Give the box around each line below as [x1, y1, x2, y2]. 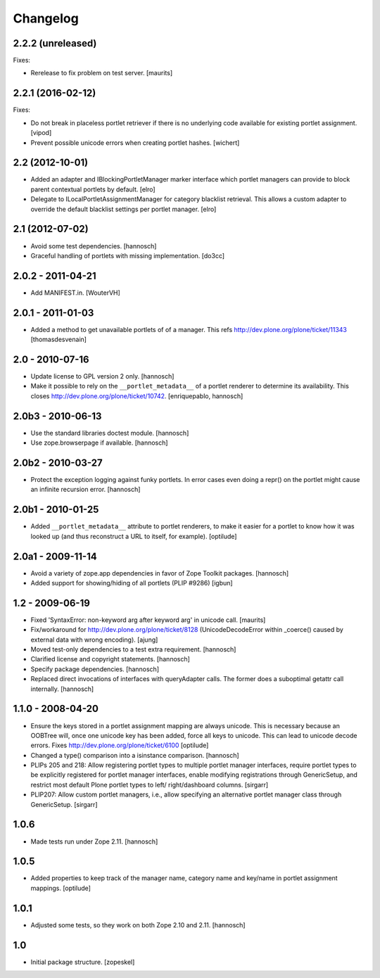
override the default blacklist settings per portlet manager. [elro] [30, 205, 217, 213]
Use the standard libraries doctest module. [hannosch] [30, 428, 189, 437]
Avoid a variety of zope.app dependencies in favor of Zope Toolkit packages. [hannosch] [30, 569, 289, 577]
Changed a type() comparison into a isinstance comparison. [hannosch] [30, 751, 239, 759]
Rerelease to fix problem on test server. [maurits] [30, 69, 172, 77]
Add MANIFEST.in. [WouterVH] [30, 288, 121, 297]
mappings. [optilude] [30, 884, 91, 892]
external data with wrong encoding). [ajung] [30, 635, 158, 644]
